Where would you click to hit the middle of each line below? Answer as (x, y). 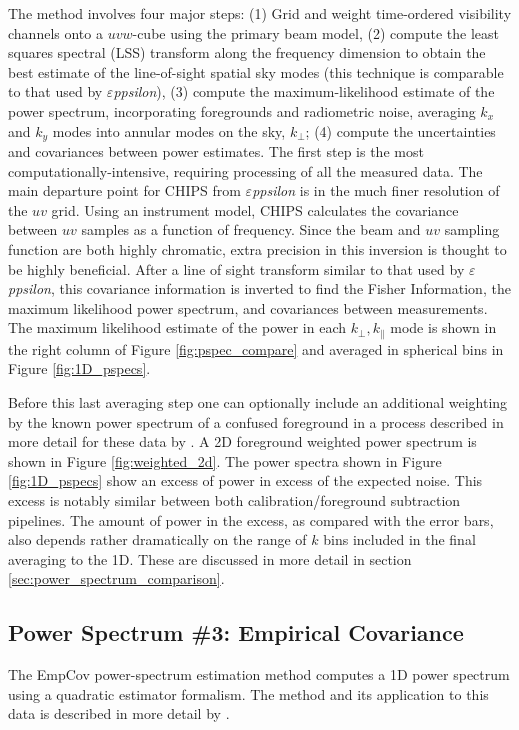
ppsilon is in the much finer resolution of (376, 190)
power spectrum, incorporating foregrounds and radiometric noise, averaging (242, 110)
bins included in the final (399, 539)
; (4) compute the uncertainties (400, 130)
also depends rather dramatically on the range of (157, 539)
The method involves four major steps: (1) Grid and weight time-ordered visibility (260, 13)
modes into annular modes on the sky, (169, 130)
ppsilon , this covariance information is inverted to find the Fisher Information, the (259, 288)
